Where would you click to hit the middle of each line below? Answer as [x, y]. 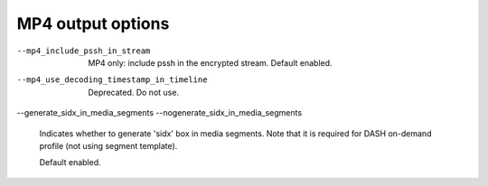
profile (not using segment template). [108, 145]
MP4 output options [93, 23]
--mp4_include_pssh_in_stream [84, 51]
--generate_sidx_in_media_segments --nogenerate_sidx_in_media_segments [160, 113]
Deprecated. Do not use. [134, 92]
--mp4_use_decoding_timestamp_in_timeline [112, 80]
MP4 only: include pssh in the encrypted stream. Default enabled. [211, 62]
